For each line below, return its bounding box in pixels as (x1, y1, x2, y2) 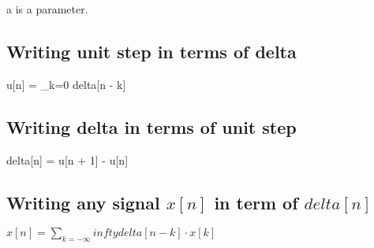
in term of (214, 190, 298, 214)
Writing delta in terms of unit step (6, 114, 297, 139)
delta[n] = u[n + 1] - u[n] (6, 151, 129, 168)
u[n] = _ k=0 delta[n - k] (6, 76, 126, 92)
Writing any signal (6, 190, 160, 214)
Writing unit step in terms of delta (6, 39, 297, 63)
